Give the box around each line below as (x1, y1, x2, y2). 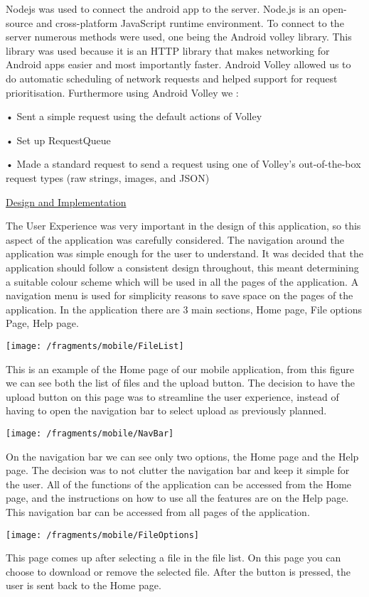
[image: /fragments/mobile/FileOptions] (6, 529, 200, 540)
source (6, 15, 33, 30)
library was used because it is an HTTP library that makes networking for (6, 43, 330, 58)
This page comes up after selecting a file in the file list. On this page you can (6, 550, 341, 565)
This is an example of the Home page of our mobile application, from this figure (6, 361, 354, 376)
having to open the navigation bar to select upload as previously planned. (6, 403, 327, 418)
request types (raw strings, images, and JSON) (6, 170, 210, 185)
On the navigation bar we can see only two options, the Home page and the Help (6, 448, 359, 463)
